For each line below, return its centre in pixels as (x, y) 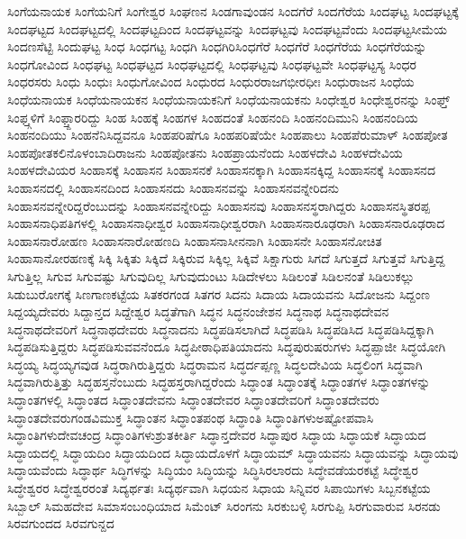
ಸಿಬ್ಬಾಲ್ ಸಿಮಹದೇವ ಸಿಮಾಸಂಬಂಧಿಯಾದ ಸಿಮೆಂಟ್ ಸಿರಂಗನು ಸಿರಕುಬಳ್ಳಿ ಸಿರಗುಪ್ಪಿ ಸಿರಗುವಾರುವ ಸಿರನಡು (224, 505)
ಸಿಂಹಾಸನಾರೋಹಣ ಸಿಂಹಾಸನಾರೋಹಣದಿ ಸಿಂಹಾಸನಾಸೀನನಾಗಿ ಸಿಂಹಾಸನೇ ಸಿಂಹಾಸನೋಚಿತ (195, 240)
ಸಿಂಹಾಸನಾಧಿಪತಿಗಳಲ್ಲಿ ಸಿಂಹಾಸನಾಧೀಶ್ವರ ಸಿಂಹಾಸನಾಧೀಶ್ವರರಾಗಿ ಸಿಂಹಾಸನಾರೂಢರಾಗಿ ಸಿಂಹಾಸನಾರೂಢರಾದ (226, 223)
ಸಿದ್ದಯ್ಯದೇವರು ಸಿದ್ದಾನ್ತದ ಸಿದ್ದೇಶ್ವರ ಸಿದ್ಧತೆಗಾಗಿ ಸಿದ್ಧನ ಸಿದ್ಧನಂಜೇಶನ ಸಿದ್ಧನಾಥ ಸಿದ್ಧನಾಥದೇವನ (198, 311)
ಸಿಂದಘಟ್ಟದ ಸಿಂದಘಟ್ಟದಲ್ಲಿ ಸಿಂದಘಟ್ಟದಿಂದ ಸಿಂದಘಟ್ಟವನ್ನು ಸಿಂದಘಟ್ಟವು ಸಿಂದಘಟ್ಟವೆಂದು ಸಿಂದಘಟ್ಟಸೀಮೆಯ (227, 28)
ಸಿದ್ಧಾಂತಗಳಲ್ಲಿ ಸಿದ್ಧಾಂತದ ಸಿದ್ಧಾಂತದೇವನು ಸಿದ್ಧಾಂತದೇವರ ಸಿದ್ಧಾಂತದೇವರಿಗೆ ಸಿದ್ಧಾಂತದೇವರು (193, 400)
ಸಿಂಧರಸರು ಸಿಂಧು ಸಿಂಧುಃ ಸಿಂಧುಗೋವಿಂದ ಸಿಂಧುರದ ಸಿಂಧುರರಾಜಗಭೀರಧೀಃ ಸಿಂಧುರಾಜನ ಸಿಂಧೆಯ (211, 82)
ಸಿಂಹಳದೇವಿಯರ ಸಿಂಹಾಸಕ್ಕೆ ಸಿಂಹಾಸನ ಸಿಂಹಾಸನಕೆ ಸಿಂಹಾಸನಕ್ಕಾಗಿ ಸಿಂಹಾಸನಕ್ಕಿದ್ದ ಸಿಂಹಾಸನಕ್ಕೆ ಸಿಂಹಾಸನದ (221, 170)
